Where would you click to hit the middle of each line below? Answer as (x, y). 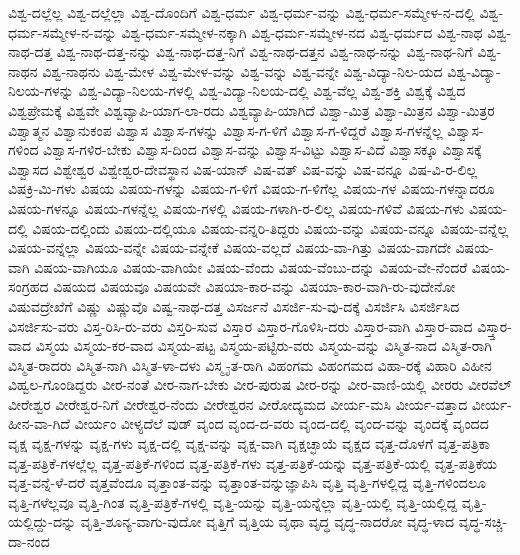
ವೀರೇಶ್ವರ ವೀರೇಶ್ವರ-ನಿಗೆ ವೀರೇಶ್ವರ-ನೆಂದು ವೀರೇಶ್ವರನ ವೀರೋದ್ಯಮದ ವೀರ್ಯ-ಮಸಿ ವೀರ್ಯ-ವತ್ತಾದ (238, 403)
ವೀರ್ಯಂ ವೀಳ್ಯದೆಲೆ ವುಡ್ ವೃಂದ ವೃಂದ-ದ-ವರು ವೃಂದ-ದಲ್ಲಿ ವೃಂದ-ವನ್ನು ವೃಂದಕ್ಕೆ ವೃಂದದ (281, 423)
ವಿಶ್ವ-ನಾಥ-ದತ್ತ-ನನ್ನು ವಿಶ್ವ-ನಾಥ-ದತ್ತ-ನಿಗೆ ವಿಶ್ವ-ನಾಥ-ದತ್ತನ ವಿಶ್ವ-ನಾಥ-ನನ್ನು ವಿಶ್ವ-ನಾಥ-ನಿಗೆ (264, 51)
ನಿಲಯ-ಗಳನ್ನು (41, 90)
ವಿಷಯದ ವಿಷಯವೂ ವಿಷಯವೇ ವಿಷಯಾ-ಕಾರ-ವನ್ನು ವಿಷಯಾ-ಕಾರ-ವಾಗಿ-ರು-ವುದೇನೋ (254, 286)
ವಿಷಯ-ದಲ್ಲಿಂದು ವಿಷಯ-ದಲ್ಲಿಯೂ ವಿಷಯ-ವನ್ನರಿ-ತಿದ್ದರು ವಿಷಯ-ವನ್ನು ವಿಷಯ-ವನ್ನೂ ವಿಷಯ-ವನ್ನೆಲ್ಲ (270, 227)
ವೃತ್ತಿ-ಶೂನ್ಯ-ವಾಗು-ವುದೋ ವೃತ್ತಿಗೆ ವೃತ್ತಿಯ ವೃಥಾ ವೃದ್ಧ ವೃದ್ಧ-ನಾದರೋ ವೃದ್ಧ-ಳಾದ (267, 521)
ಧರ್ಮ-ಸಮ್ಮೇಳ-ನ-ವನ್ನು (62, 31)
